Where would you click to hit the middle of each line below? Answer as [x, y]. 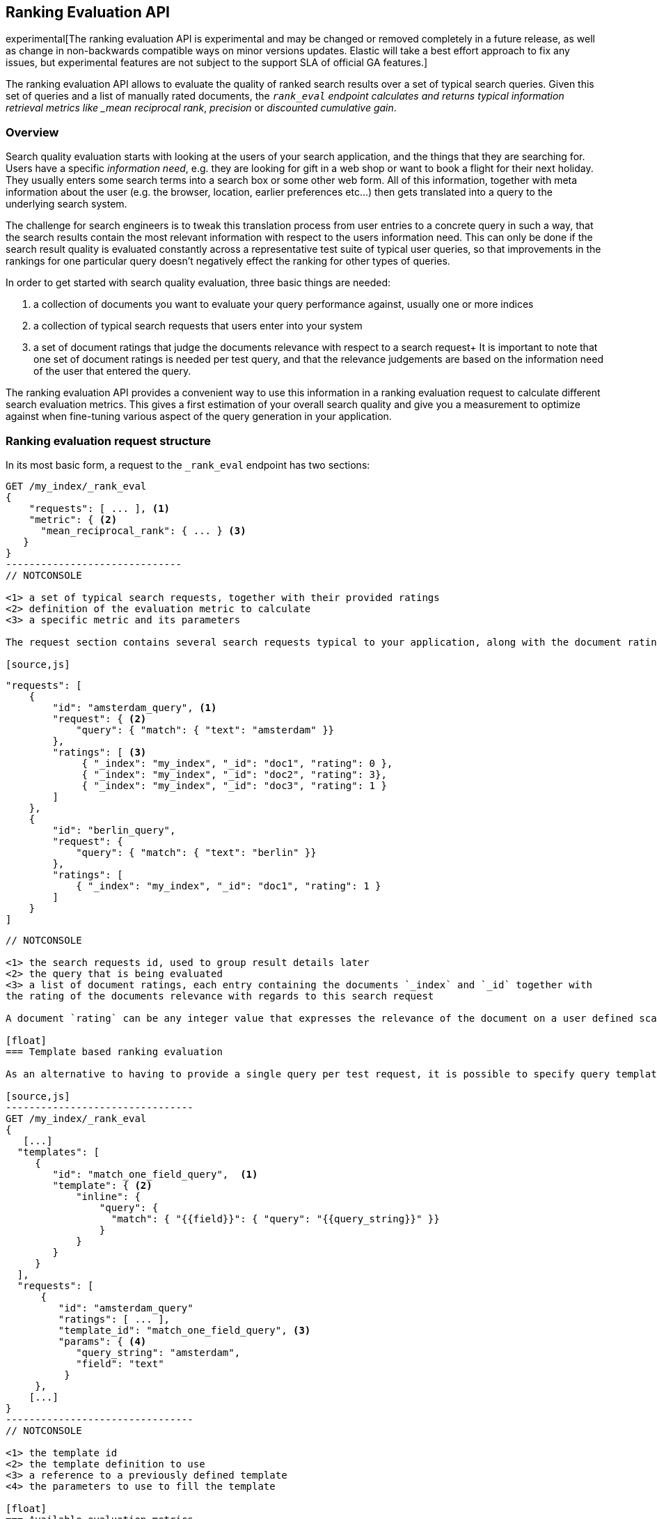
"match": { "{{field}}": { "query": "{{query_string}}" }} [275, 1218]
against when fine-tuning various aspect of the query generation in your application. [199, 416]
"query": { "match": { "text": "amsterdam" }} [205, 730]
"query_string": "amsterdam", [158, 1352]
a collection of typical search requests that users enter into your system [198, 326]
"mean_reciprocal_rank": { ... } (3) [143, 530]
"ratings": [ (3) [100, 752]
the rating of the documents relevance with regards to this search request [220, 996]
